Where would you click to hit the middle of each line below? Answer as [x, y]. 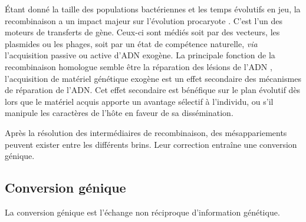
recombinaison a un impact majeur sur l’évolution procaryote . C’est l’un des [144, 20]
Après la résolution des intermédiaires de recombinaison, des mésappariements [146, 132]
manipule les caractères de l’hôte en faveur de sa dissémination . [119, 113]
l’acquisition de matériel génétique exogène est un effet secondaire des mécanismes [153, 78]
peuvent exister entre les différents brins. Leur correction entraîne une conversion [151, 144]
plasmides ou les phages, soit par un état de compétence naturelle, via [131, 43]
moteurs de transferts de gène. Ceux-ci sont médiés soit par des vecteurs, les [142, 32]
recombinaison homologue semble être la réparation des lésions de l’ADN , [139, 66]
